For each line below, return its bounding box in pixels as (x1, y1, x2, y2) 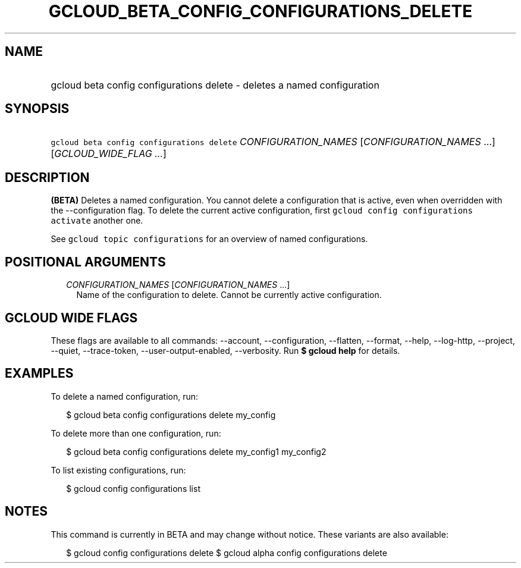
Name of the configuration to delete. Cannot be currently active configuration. (76, 290, 382, 300)
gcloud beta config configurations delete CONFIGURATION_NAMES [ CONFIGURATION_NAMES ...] (51, 136, 495, 148)
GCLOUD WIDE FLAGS (5, 310, 138, 325)
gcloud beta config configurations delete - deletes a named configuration (51, 79, 379, 91)
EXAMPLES (5, 366, 74, 381)
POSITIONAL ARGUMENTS (5, 254, 166, 269)
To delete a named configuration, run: (51, 391, 199, 401)
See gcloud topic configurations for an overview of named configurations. (51, 234, 368, 244)
